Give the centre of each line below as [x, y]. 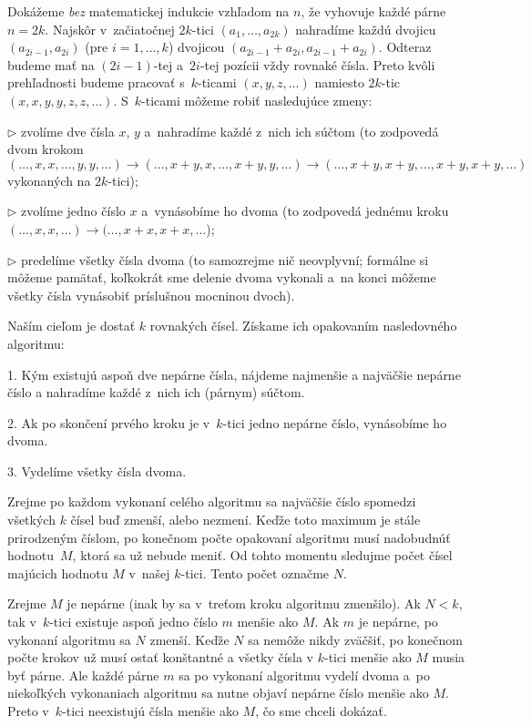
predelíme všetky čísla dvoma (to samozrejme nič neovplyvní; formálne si [225, 259]
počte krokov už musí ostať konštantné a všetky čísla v [160, 657]
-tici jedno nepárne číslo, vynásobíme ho [335, 422]
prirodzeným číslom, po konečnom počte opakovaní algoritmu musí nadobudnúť [229, 537]
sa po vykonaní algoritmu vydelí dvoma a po [305, 675]
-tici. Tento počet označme [255, 573]
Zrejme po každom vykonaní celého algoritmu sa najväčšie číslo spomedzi [212, 501]
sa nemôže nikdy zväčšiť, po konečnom [355, 639]
